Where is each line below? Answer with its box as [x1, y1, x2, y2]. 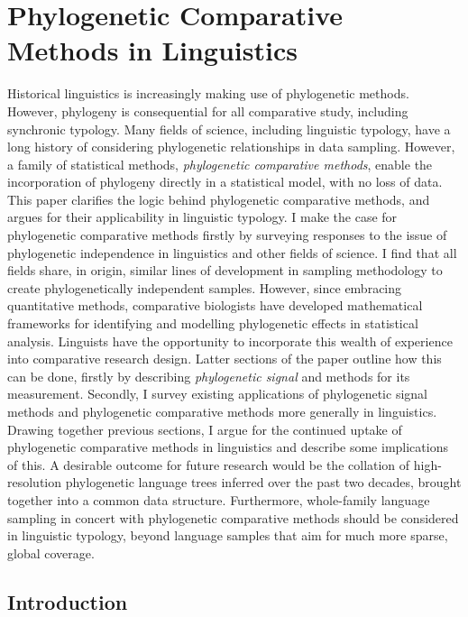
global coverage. [7, 543, 95, 562]
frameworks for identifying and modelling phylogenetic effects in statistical [7, 314, 418, 333]
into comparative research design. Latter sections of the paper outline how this [7, 349, 442, 368]
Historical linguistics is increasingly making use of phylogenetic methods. [7, 84, 409, 103]
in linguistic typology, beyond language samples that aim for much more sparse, [7, 526, 448, 545]
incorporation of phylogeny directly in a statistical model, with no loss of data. [7, 172, 443, 191]
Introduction [7, 587, 128, 615]
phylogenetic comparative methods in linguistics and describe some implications [7, 437, 448, 456]
